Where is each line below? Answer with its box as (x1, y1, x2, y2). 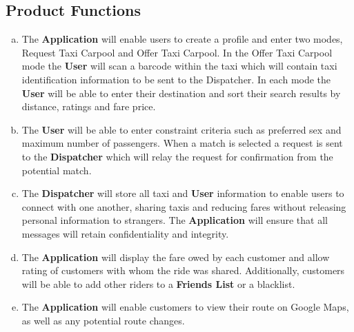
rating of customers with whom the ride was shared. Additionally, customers (21, 263, 345, 278)
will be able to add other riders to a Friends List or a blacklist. (21, 276, 295, 291)
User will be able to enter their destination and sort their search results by (21, 85, 341, 100)
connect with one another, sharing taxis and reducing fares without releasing (21, 199, 346, 214)
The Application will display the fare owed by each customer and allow (21, 249, 330, 264)
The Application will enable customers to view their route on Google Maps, (21, 300, 349, 314)
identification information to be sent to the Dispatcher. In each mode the (21, 72, 331, 86)
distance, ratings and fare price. (21, 99, 156, 114)
